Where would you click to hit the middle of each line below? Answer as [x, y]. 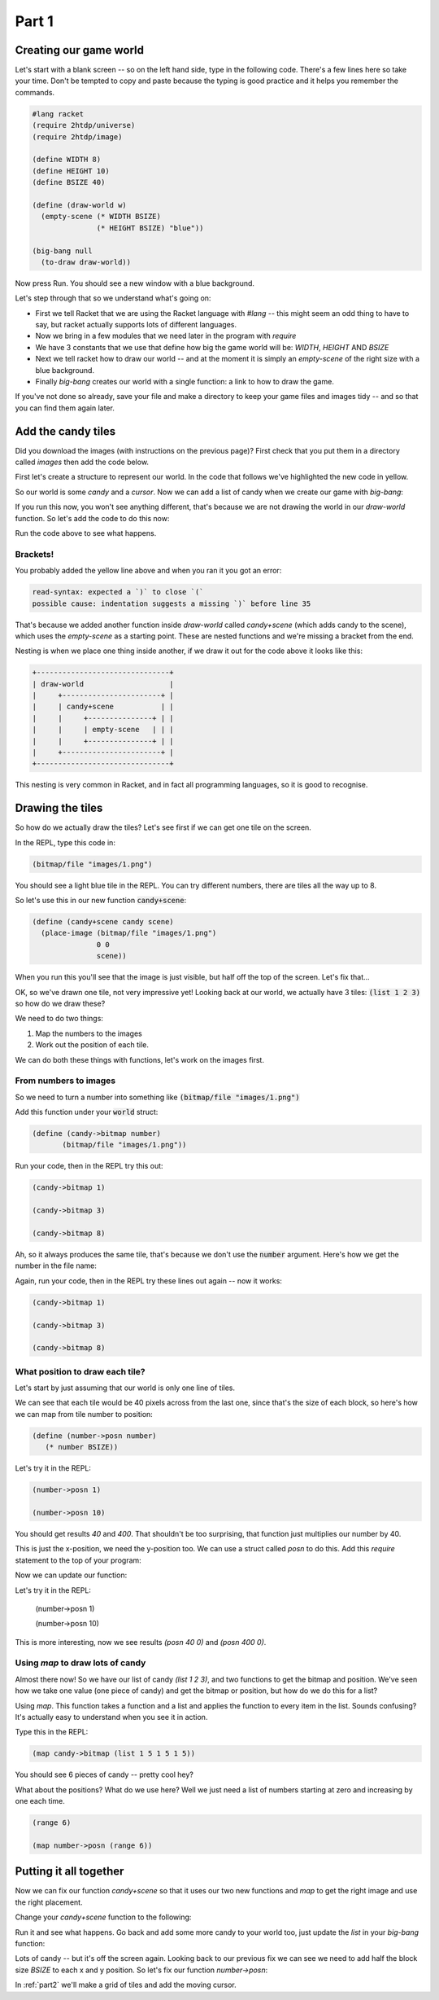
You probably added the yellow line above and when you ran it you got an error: [148, 571]
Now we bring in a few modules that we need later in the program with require [166, 336]
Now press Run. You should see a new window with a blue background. [135, 283]
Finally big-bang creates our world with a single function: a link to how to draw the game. [185, 382]
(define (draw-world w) [80, 205]
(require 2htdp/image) [77, 137]
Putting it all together [70, 1872]
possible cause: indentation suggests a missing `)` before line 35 [172, 603]
